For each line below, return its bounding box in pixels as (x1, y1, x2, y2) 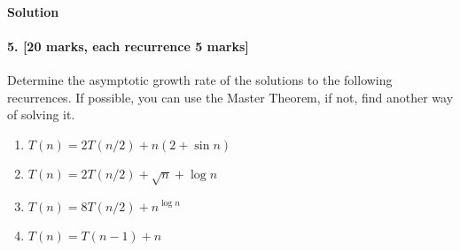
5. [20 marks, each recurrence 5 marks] (7, 36, 249, 55)
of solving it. (7, 105, 75, 124)
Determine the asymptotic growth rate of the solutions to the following (7, 70, 393, 88)
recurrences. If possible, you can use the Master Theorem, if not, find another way (7, 87, 454, 106)
